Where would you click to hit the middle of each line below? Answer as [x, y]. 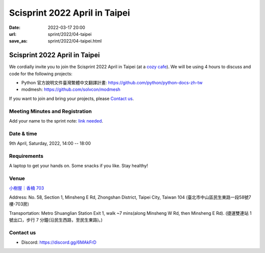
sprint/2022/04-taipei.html [75, 41]
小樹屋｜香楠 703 [26, 188]
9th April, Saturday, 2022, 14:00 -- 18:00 [50, 143]
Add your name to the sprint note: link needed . [56, 121]
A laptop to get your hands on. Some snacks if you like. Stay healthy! [79, 166]
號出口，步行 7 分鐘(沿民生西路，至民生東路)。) [56, 220]
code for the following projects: [41, 74]
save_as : [18, 41]
